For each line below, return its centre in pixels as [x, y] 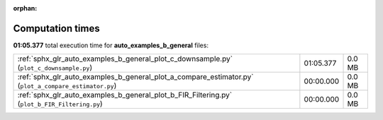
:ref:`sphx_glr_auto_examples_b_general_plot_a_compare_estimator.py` [135, 77]
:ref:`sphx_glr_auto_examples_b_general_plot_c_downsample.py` [125, 59]
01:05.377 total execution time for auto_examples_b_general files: [111, 45]
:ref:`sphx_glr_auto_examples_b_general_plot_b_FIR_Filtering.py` [125, 95]
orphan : [25, 8]
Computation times [56, 28]
